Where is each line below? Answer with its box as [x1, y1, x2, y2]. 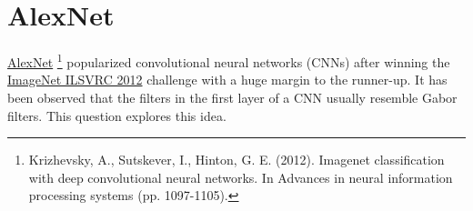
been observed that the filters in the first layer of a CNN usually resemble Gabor [7, 87, 458, 106]
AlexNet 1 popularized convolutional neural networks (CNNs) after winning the [7, 50, 450, 71]
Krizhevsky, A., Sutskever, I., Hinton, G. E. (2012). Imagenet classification [28, 150, 445, 169]
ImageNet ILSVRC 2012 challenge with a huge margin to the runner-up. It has [7, 70, 448, 89]
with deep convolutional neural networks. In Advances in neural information [28, 167, 453, 186]
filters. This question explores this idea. [7, 105, 226, 125]
